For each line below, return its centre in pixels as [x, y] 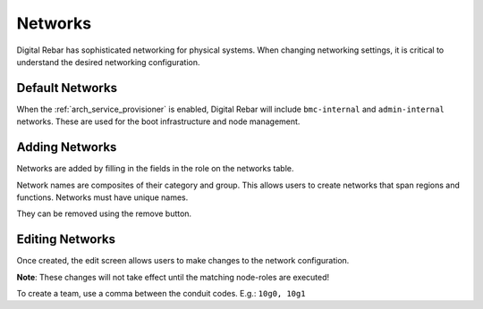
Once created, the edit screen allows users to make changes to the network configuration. [183, 261]
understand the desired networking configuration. [108, 62]
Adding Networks [67, 147]
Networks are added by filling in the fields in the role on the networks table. [155, 169]
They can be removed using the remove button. [104, 213]
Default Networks [67, 88]
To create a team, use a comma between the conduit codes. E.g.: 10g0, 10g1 [161, 293]
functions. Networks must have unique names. [102, 197]
